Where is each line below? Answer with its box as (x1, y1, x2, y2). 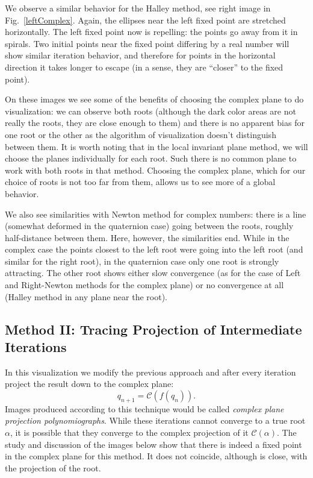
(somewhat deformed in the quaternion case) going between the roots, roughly (5, 219, 294, 232)
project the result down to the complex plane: (5, 377, 174, 390)
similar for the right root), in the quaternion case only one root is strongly (5, 254, 279, 267)
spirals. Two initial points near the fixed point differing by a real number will (5, 37, 290, 49)
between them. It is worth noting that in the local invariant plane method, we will (5, 140, 308, 153)
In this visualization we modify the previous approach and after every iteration (5, 365, 296, 378)
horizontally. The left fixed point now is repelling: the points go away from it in (5, 25, 298, 38)
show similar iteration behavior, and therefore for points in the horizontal (5, 49, 276, 61)
